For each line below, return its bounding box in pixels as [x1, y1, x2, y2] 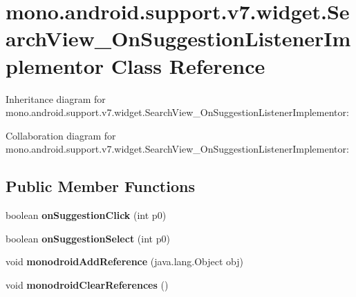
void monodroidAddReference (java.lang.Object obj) [6, 254, 244, 269]
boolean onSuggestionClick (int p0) [6, 208, 167, 222]
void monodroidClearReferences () [6, 277, 169, 291]
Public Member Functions [6, 175, 195, 197]
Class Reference [111, 51, 265, 79]
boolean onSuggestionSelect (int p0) [6, 231, 170, 245]
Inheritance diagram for [6, 91, 106, 106]
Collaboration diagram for [6, 128, 116, 142]
